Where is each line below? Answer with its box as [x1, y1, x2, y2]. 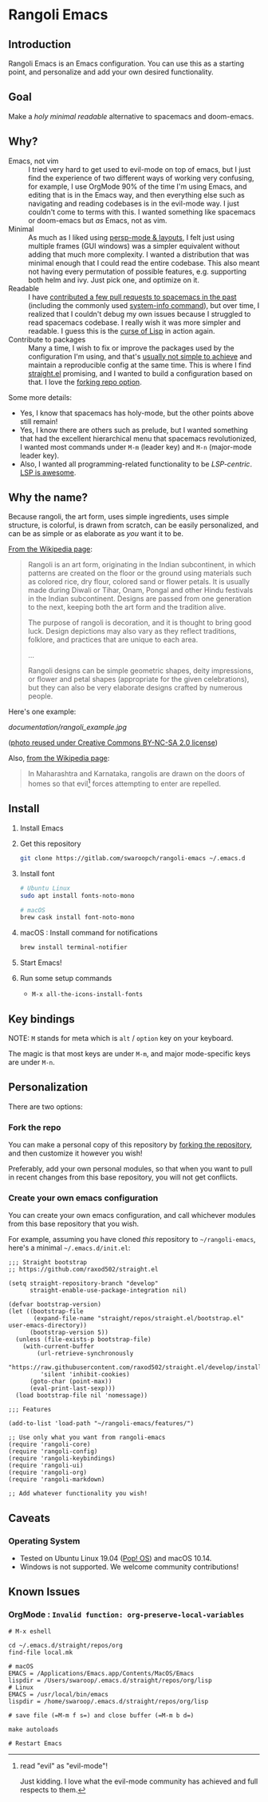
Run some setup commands [19, 974, 112, 983]
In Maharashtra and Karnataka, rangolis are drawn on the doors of [27, 769, 246, 779]
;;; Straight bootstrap [8, 1259, 88, 1267]
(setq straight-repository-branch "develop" [8, 1279, 159, 1287]
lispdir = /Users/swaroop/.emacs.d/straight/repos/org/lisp [8, 1676, 213, 1684]
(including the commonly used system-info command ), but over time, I [28, 300, 260, 310]
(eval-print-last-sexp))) [29, 1384, 116, 1393]
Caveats [8, 1511, 50, 1525]
